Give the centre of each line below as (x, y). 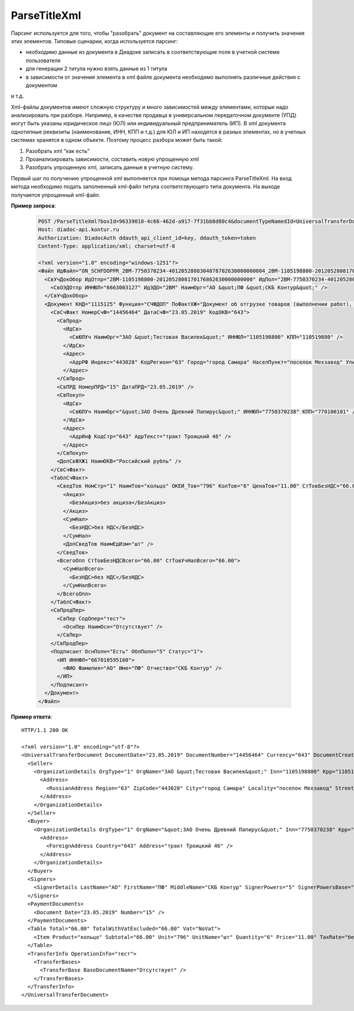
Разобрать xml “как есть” (58, 151)
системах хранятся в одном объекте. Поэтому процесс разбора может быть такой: (117, 140)
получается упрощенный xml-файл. (55, 195)
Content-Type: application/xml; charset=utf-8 (106, 246)
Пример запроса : (33, 205)
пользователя (43, 60)
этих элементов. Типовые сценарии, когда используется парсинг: (94, 41)
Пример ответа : (32, 717)
